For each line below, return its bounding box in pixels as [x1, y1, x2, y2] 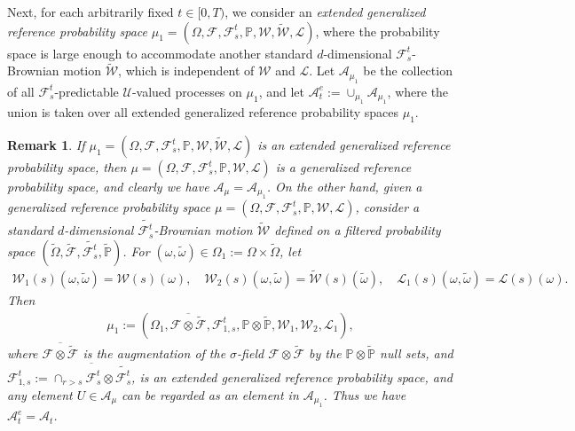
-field [237, 344, 264, 363]
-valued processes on [131, 82, 242, 100]
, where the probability [315, 21, 440, 40]
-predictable [54, 82, 119, 100]
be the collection [363, 61, 453, 80]
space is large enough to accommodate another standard [7, 43, 313, 62]
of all [7, 82, 35, 100]
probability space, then [7, 158, 127, 176]
